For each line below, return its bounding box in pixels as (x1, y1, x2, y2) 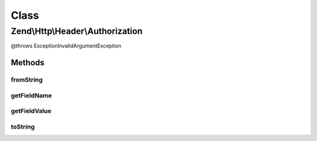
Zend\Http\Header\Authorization (11, 26, 143, 36)
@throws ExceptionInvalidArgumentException (11, 42, 122, 49)
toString (11, 122, 35, 130)
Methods (11, 58, 45, 68)
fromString (11, 76, 43, 84)
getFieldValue (11, 107, 52, 115)
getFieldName (11, 91, 52, 99)
